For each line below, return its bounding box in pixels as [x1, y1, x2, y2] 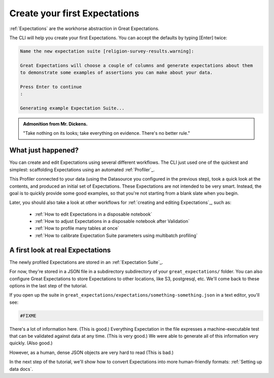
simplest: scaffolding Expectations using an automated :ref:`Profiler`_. [9, 166, 155, 172]
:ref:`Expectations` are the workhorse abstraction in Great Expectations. [9, 25, 160, 32]
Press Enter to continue [20, 84, 82, 90]
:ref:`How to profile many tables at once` [35, 225, 119, 231]
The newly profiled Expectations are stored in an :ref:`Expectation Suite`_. [9, 259, 163, 265]
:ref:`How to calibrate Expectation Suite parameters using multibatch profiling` [35, 232, 198, 239]
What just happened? [9, 146, 79, 155]
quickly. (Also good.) [9, 340, 53, 346]
